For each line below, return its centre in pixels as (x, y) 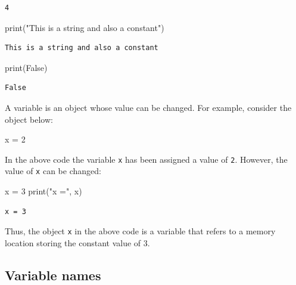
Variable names (53, 275)
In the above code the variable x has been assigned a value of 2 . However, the (146, 159)
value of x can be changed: (53, 171)
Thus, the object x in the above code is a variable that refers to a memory (140, 231)
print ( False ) (26, 67)
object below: (29, 119)
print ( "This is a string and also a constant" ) (85, 27)
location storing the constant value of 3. (77, 242)
